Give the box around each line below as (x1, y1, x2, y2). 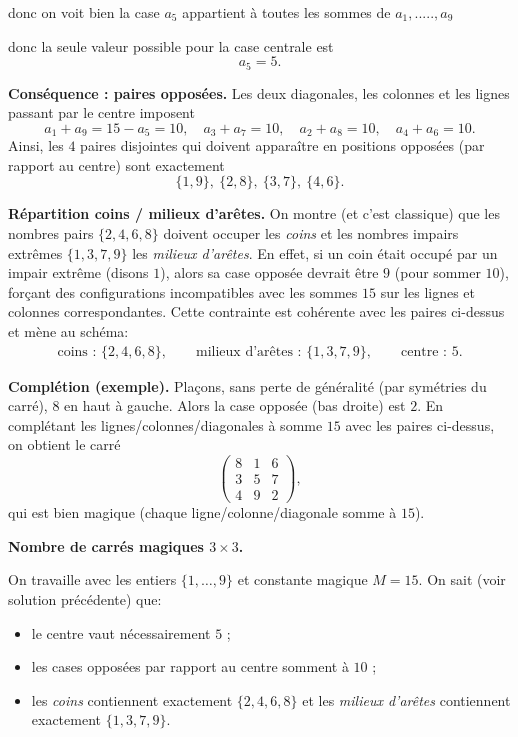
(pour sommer (394, 262, 481, 283)
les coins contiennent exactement (31, 689, 233, 710)
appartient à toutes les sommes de (182, 2, 391, 22)
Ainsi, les (8, 135, 64, 156)
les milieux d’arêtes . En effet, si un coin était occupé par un (132, 242, 498, 263)
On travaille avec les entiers (8, 569, 177, 590)
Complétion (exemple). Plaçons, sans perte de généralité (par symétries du (8, 375, 487, 396)
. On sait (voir (418, 569, 506, 590)
